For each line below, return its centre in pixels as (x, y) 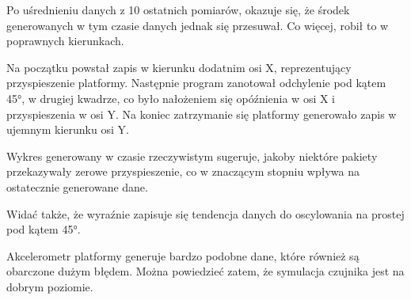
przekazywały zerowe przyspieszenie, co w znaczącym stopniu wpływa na (183, 171)
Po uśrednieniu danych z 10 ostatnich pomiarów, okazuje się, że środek (178, 9)
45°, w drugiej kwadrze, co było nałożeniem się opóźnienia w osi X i (171, 98)
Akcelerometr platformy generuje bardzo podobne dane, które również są (183, 255)
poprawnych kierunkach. (65, 41)
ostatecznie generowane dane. (77, 186)
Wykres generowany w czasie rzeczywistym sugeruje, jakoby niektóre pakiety (192, 156)
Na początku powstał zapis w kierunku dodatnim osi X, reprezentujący (179, 67)
